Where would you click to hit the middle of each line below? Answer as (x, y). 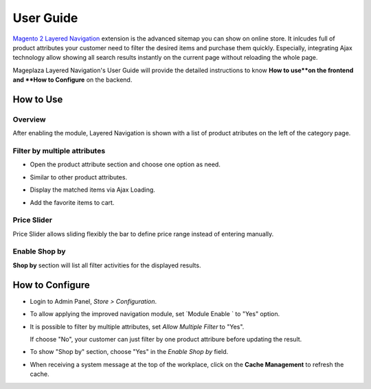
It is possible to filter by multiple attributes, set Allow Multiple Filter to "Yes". (137, 326)
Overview (29, 119)
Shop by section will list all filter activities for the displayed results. (107, 265)
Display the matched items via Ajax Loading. (93, 190)
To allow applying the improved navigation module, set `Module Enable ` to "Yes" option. (155, 314)
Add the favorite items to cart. (72, 202)
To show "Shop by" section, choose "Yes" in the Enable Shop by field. (129, 352)
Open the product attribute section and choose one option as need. (125, 164)
